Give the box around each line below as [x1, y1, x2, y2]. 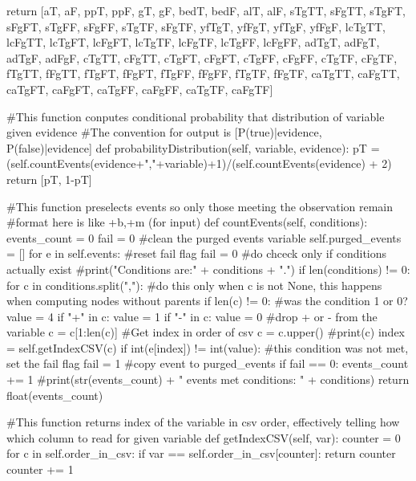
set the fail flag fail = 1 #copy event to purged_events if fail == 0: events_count [6, 355, 409, 372]
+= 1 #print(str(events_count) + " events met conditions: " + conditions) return [6, 371, 410, 388]
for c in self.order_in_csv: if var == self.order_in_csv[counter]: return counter [6, 445, 396, 462]
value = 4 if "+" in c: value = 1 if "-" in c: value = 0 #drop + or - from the [6, 308, 378, 324]
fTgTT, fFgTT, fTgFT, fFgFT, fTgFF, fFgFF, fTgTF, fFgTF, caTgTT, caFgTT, [6, 65, 400, 82]
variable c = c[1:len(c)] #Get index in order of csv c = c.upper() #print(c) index [6, 324, 405, 340]
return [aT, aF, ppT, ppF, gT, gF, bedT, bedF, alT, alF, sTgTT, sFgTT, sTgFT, [6, 2, 406, 18]
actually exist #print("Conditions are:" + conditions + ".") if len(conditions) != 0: [6, 260, 410, 277]
